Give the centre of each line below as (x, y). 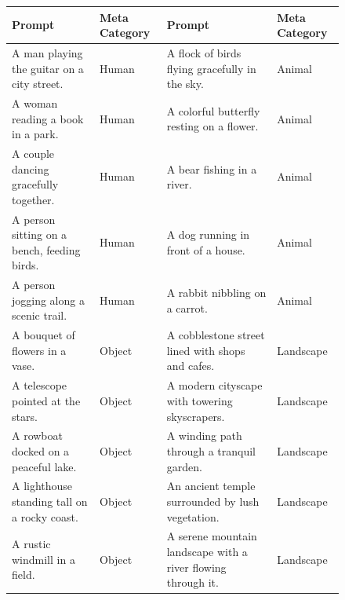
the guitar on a (48, 68)
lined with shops (206, 350)
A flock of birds (204, 52)
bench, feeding (46, 249)
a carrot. (187, 307)
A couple (33, 153)
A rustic (31, 544)
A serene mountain (212, 536)
